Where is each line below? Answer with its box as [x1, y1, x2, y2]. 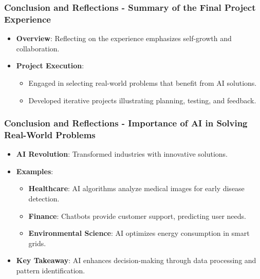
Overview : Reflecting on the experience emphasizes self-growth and [16, 33, 232, 44]
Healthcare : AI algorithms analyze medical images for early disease [28, 183, 245, 194]
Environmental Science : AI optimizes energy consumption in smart [28, 228, 250, 238]
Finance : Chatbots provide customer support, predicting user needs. [28, 210, 246, 221]
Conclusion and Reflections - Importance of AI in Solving [4, 117, 248, 129]
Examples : [16, 165, 53, 176]
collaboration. [16, 43, 60, 53]
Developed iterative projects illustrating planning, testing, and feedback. [28, 95, 256, 105]
